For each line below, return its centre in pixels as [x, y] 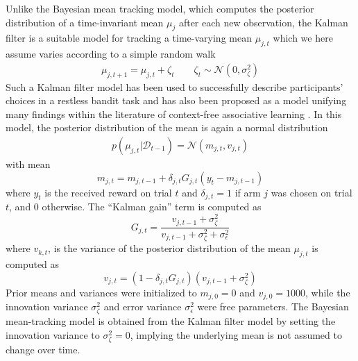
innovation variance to [53, 334]
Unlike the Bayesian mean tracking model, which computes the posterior [160, 8]
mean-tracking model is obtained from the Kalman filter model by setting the [171, 321]
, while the [328, 292]
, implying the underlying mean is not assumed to [236, 334]
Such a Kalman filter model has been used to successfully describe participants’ [174, 86]
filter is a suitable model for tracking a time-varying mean [129, 38]
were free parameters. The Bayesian [273, 307]
